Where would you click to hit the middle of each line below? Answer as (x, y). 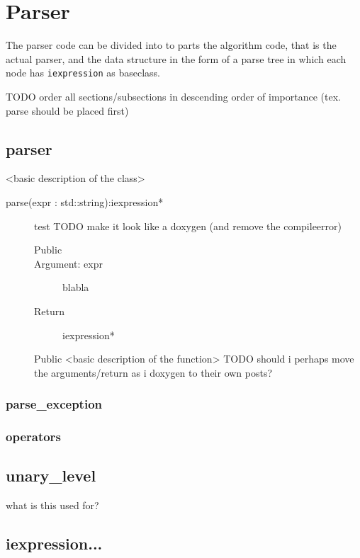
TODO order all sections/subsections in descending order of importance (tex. (173, 96)
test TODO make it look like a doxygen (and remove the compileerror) (188, 226)
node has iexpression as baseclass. (83, 73)
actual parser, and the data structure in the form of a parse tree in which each (176, 58)
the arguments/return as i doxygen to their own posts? (153, 372)
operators (33, 437)
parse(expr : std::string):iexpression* (85, 201)
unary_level (51, 476)
